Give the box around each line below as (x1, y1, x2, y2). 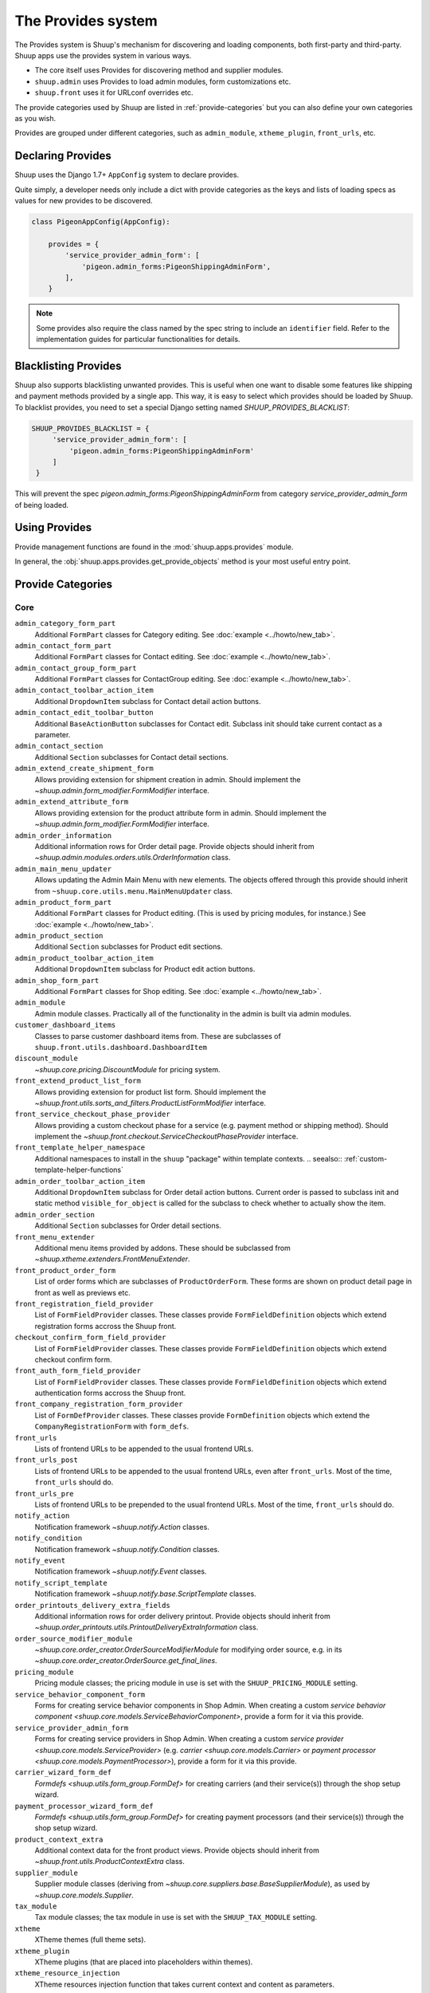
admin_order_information (14, 831, 111, 840)
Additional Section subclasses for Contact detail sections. (34, 752, 229, 761)
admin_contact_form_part (14, 641, 111, 650)
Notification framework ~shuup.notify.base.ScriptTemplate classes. (34, 1589, 256, 1598)
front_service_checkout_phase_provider (14, 1110, 170, 1119)
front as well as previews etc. (34, 1287, 131, 1297)
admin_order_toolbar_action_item (14, 1177, 146, 1185)
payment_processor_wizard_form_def (14, 1802, 154, 1810)
